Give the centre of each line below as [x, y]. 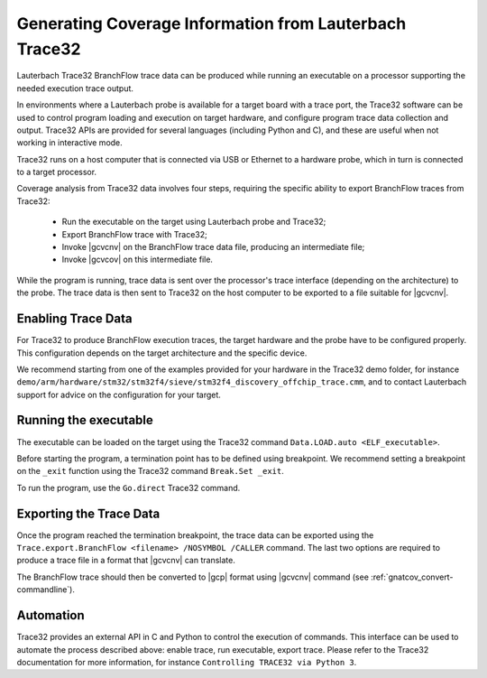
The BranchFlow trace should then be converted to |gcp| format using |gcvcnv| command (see [193, 577]
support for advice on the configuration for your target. [119, 395]
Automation [51, 615]
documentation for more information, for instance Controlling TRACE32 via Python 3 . [187, 662]
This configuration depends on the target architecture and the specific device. [162, 353]
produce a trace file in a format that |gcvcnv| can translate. [126, 561]
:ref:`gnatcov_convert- [412, 577]
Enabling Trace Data [74, 319]
